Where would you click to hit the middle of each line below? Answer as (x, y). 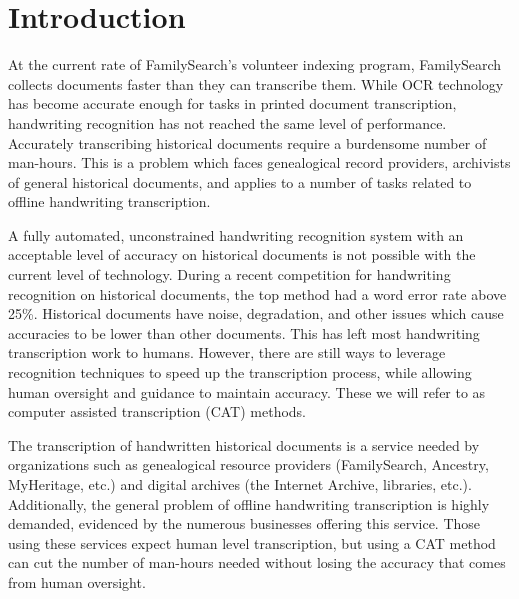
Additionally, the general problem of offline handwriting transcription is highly (249, 503)
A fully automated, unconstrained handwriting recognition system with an (236, 234)
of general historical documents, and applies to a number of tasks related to (240, 181)
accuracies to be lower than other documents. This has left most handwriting (244, 332)
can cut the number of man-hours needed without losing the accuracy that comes (257, 562)
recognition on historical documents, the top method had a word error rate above (257, 293)
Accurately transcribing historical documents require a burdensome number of (247, 142)
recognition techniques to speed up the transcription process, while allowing (240, 372)
